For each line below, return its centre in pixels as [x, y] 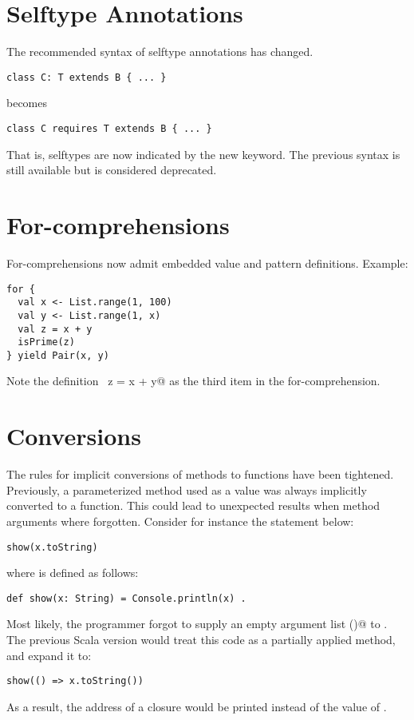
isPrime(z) [46, 342]
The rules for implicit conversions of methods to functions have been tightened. [200, 474]
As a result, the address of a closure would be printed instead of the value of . [197, 706]
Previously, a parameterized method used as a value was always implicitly [187, 489]
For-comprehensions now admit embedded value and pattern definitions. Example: [207, 263]
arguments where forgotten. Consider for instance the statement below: [180, 521]
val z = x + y [55, 329]
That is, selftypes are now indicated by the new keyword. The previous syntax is [203, 154]
